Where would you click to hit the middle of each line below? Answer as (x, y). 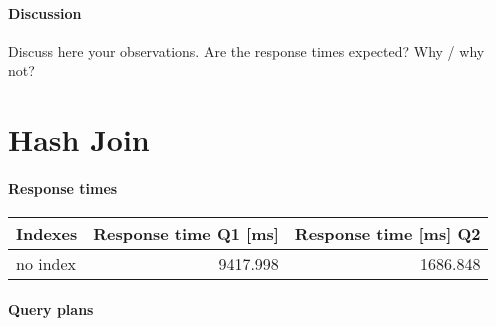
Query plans (51, 308)
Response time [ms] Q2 (387, 234)
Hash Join (79, 139)
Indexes (47, 234)
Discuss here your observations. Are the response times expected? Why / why (246, 50)
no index (46, 264)
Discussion (45, 12)
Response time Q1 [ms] (186, 234)
